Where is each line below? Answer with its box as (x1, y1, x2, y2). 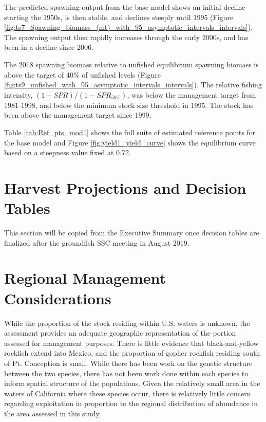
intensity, (4, 89, 33, 100)
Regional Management (4, 267, 166, 288)
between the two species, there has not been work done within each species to (4, 368, 249, 378)
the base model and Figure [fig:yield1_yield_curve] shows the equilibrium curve (4, 137, 256, 148)
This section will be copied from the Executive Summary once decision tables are (4, 227, 259, 238)
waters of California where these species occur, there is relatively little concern (4, 388, 251, 398)
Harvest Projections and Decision (4, 177, 246, 198)
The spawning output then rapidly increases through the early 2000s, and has (4, 31, 249, 42)
